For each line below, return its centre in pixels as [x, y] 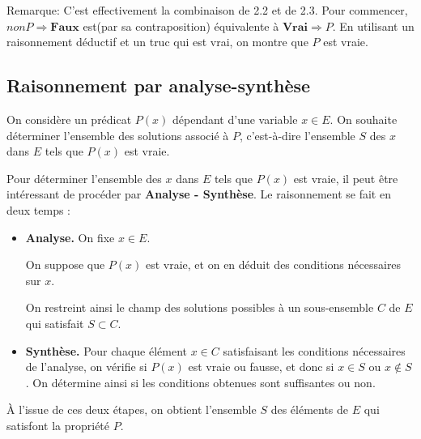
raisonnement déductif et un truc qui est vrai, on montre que [157, 42]
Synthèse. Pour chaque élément [106, 350]
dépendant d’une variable [235, 119]
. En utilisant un [373, 26]
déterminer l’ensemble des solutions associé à [118, 135]
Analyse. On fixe [70, 237]
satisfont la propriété [58, 425]
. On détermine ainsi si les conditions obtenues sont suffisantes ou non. [200, 382]
